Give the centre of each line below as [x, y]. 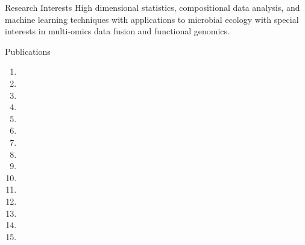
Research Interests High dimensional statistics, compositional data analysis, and [152, 7]
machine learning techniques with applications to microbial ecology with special [152, 19]
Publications [28, 51]
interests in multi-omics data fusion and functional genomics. [117, 31]
